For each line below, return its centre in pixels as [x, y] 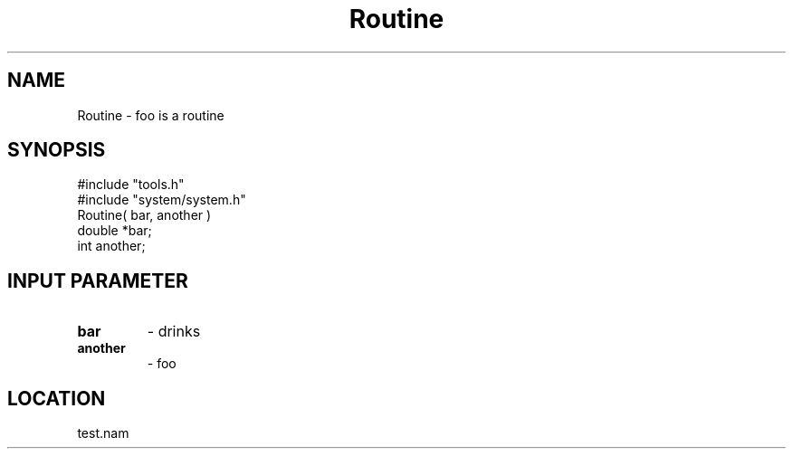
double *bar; [115, 231]
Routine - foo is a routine [151, 115]
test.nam [103, 433]
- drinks [174, 332]
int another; [111, 246]
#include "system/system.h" [162, 200]
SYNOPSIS [57, 150]
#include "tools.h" [131, 185]
